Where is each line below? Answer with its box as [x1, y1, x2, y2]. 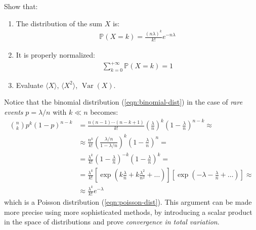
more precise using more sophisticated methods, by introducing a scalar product [4, 206, 252, 217]
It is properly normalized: [16, 49, 95, 60]
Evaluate [16, 79, 44, 90]
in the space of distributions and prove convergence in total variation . [4, 216, 220, 227]
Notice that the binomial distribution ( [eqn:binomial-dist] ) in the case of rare [4, 97, 243, 107]
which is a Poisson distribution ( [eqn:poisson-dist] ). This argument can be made [4, 197, 252, 207]
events [4, 107, 23, 117]
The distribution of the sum [16, 18, 102, 28]
